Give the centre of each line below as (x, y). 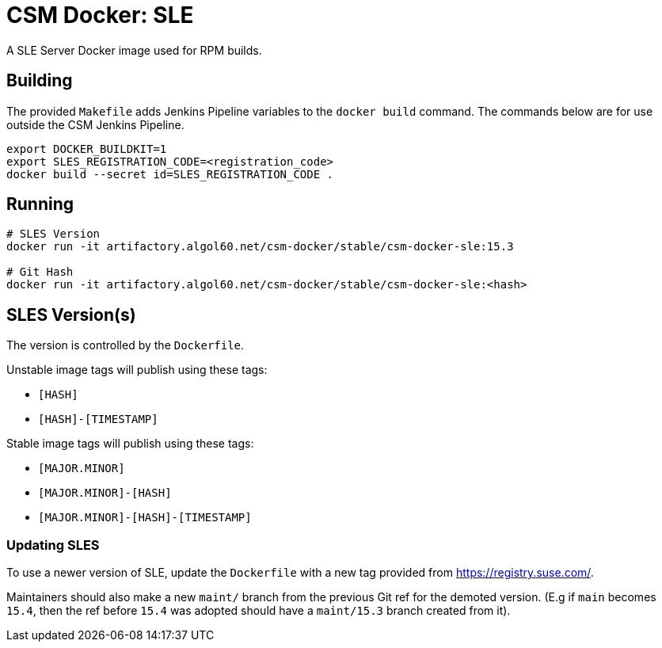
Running (40, 204)
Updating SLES (53, 545)
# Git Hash (40, 272)
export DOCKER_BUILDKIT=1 (87, 149)
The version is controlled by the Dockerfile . (126, 345)
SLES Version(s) (71, 314)
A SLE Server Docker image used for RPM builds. (134, 50)
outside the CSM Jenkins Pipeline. (95, 124)
